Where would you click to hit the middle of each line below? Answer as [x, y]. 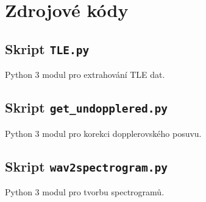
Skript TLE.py [47, 48]
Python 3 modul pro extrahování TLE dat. [85, 75]
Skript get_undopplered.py [87, 107]
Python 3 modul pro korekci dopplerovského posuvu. [103, 133]
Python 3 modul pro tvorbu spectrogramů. [85, 191]
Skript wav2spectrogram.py [87, 166]
